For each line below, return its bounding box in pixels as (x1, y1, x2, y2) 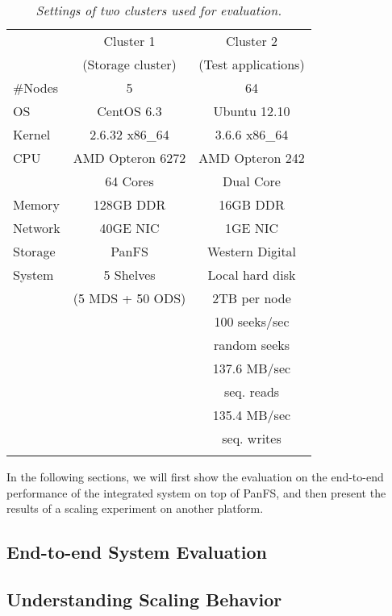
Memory (13, 195, 60, 214)
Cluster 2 (225, 31, 278, 50)
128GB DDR (93, 195, 166, 214)
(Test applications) (198, 55, 305, 73)
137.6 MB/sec (212, 359, 291, 377)
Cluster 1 (103, 31, 156, 50)
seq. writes (222, 429, 281, 447)
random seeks (214, 335, 290, 354)
